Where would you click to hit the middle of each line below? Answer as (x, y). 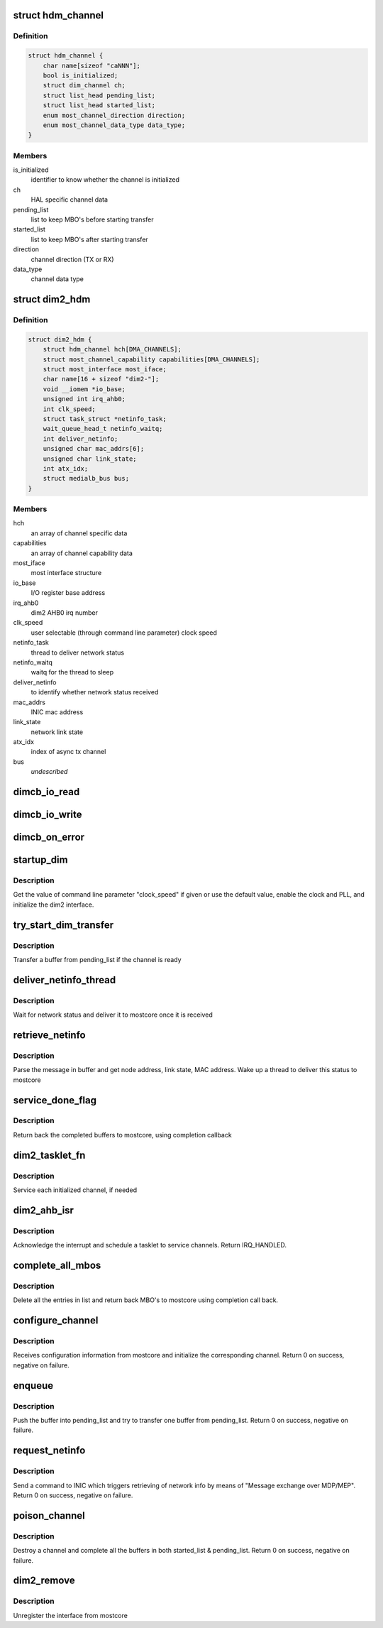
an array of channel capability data (82, 553)
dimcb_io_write (48, 815)
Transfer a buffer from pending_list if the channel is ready (97, 960)
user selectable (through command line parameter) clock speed (124, 633)
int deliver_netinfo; (81, 439)
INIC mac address (57, 712)
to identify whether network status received (95, 692)
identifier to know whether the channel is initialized (105, 180)
